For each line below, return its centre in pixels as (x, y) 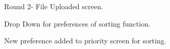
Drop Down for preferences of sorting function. (77, 23)
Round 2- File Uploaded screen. (54, 6)
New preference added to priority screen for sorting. (85, 41)
